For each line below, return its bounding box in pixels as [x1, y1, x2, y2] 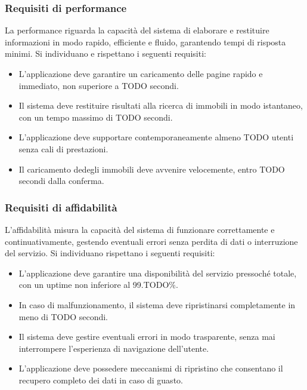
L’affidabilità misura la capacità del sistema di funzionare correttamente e [5, 223, 275, 235]
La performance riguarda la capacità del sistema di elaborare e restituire [5, 24, 269, 36]
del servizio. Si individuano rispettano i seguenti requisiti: [5, 247, 215, 259]
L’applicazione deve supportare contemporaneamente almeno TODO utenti [18, 131, 294, 143]
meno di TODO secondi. [18, 310, 108, 323]
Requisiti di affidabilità [5, 199, 117, 214]
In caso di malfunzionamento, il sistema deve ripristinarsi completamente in [18, 298, 296, 311]
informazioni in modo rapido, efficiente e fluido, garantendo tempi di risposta [5, 35, 286, 48]
